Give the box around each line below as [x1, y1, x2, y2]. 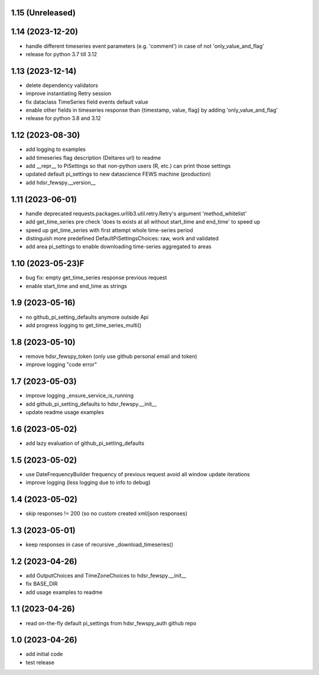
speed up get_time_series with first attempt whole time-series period [25, 227, 193, 234]
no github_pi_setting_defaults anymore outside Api [25, 314, 149, 321]
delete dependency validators [25, 82, 99, 89]
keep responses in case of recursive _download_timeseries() [25, 541, 174, 548]
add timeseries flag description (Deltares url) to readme [25, 154, 161, 161]
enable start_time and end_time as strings [25, 282, 127, 289]
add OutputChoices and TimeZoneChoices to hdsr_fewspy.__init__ [25, 571, 187, 579]
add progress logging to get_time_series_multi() [25, 321, 142, 328]
